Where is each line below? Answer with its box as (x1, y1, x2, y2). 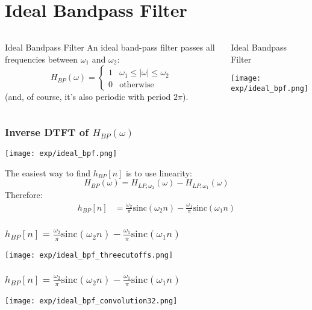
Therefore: (5, 188, 43, 201)
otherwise (119, 81, 154, 90)
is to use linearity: (126, 166, 192, 179)
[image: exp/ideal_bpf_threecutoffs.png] (5, 251, 173, 260)
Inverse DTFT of (5, 124, 89, 139)
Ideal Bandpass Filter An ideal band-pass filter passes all (5, 41, 215, 54)
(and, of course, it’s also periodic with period (5, 90, 171, 103)
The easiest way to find (5, 166, 91, 179)
